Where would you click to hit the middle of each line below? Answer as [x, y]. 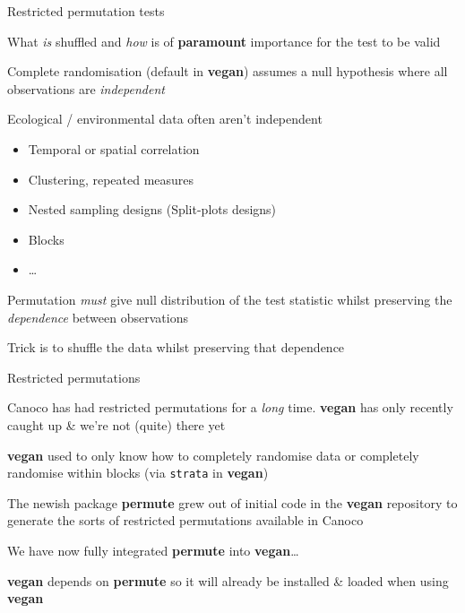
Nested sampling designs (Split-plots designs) [152, 209]
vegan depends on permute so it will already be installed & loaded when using [228, 580]
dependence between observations [98, 317]
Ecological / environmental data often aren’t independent [165, 119]
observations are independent [86, 88]
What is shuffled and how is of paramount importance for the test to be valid [224, 41]
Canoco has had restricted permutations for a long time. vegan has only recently [230, 407]
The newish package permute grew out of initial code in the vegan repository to [232, 502]
